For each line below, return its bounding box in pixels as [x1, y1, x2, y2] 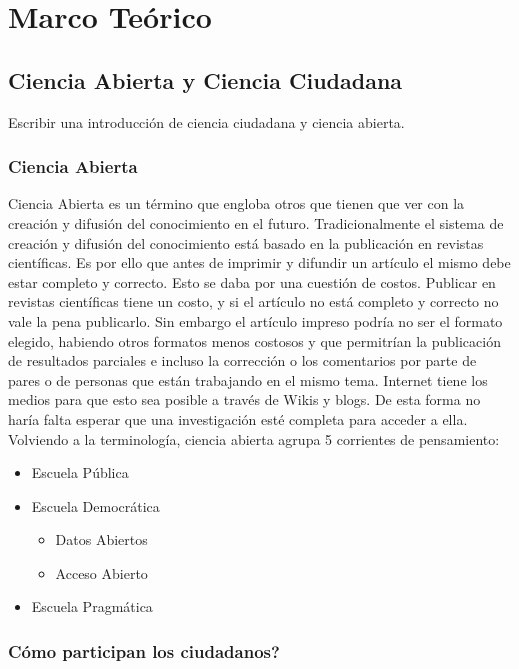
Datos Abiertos [55, 529, 148, 550]
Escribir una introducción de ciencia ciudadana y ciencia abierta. [8, 111, 405, 132]
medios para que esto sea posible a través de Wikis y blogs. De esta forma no [8, 389, 481, 410]
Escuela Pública [31, 462, 129, 483]
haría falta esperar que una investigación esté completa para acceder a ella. [8, 408, 468, 429]
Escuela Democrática [31, 495, 160, 516]
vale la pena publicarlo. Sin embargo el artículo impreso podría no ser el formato [8, 310, 503, 331]
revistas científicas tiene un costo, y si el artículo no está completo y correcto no [8, 291, 499, 312]
